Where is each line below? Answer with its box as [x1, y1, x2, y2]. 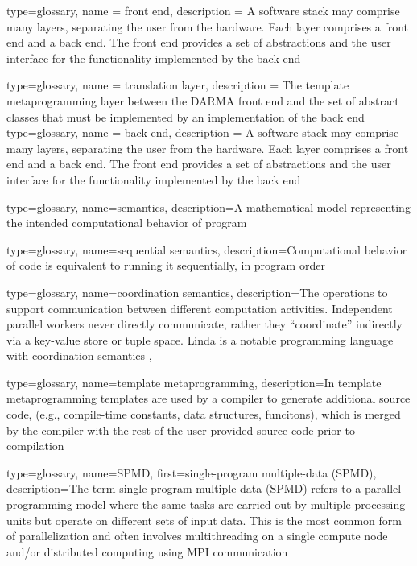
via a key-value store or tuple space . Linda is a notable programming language [6, 331, 394, 348]
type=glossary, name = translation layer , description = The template [6, 76, 349, 93]
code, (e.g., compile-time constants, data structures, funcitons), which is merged [6, 406, 401, 423]
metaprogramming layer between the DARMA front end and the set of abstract [6, 92, 399, 109]
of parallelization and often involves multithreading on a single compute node [6, 527, 388, 544]
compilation [6, 437, 64, 454]
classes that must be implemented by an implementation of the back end [6, 108, 365, 125]
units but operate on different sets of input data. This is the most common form [6, 511, 402, 528]
